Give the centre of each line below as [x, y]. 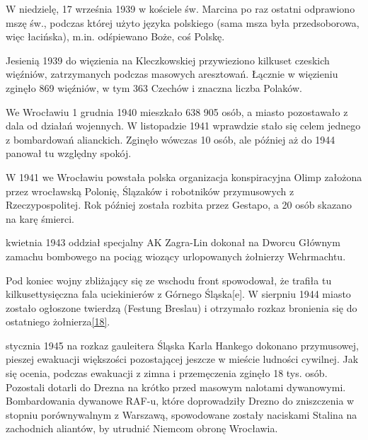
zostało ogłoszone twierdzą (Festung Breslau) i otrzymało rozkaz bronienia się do [182, 307]
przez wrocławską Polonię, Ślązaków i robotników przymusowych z [150, 191]
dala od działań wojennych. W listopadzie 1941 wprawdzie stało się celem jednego [183, 126]
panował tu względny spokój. [69, 153]
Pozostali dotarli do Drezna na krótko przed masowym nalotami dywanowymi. [176, 387]
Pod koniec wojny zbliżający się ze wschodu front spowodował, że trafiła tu [169, 280]
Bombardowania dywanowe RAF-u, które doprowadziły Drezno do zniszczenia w [180, 401]
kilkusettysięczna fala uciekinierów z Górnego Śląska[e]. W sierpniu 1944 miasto [178, 294]
